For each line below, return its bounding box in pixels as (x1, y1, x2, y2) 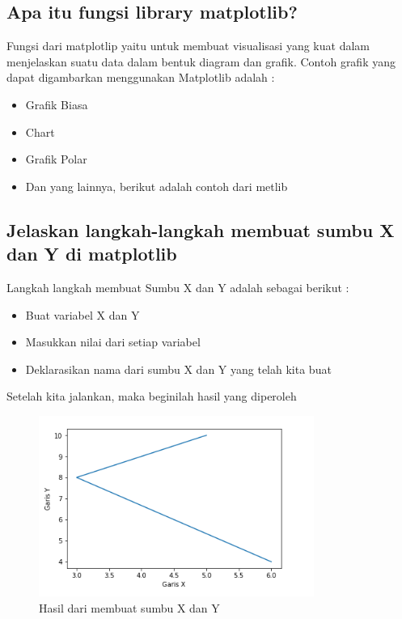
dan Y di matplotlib (6, 241, 177, 266)
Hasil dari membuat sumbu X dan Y (39, 599, 220, 616)
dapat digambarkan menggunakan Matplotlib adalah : (6, 69, 275, 86)
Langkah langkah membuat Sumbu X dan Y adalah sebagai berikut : (6, 278, 349, 295)
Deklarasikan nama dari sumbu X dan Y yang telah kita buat (25, 360, 332, 377)
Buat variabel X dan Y (25, 306, 140, 323)
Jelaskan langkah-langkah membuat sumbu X (6, 217, 395, 242)
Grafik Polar (25, 151, 87, 167)
